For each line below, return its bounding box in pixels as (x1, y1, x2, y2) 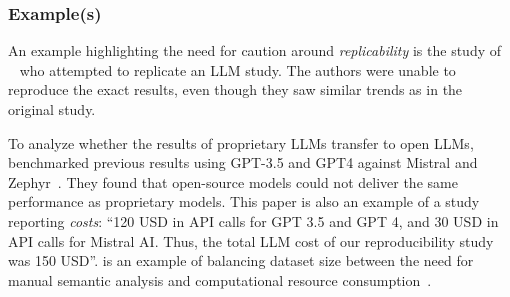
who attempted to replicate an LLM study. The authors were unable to (19, 59, 456, 80)
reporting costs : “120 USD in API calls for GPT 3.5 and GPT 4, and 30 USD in (8, 210, 499, 231)
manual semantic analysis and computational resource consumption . (8, 269, 432, 290)
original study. (8, 99, 96, 119)
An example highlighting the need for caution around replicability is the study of (8, 40, 502, 61)
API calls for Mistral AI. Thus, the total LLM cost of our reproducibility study (8, 230, 494, 251)
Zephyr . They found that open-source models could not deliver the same (8, 171, 458, 192)
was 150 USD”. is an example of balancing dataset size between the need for (8, 250, 474, 271)
